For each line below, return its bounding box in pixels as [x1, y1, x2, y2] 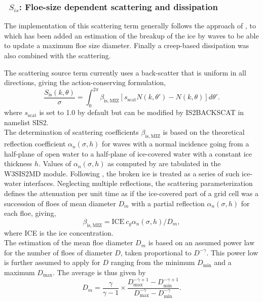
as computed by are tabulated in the [107, 158, 221, 169]
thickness [4, 158, 32, 169]
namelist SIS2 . [4, 117, 49, 127]
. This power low [206, 247, 258, 257]
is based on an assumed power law [148, 237, 255, 248]
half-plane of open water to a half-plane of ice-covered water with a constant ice [4, 148, 252, 159]
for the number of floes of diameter [4, 247, 112, 257]
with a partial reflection [131, 198, 205, 208]
